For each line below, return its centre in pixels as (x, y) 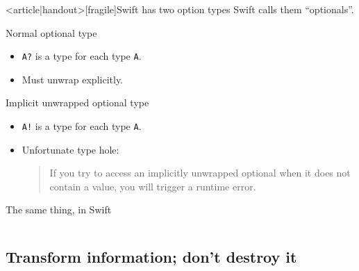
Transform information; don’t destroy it (151, 257)
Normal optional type (51, 32)
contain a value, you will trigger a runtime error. (153, 186)
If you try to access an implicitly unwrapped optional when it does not (200, 173)
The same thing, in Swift (59, 210)
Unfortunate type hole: (70, 149)
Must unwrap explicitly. (73, 79)
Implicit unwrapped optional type (77, 102)
